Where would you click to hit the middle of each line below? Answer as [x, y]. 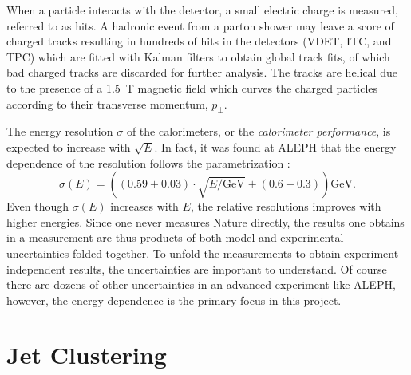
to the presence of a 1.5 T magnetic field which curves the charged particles [192, 87]
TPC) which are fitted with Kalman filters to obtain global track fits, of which [198, 56]
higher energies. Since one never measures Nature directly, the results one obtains [205, 221]
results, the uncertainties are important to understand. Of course [228, 268]
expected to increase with [69, 146]
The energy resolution [60, 131]
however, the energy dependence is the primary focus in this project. [174, 300]
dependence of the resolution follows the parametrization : [148, 162]
